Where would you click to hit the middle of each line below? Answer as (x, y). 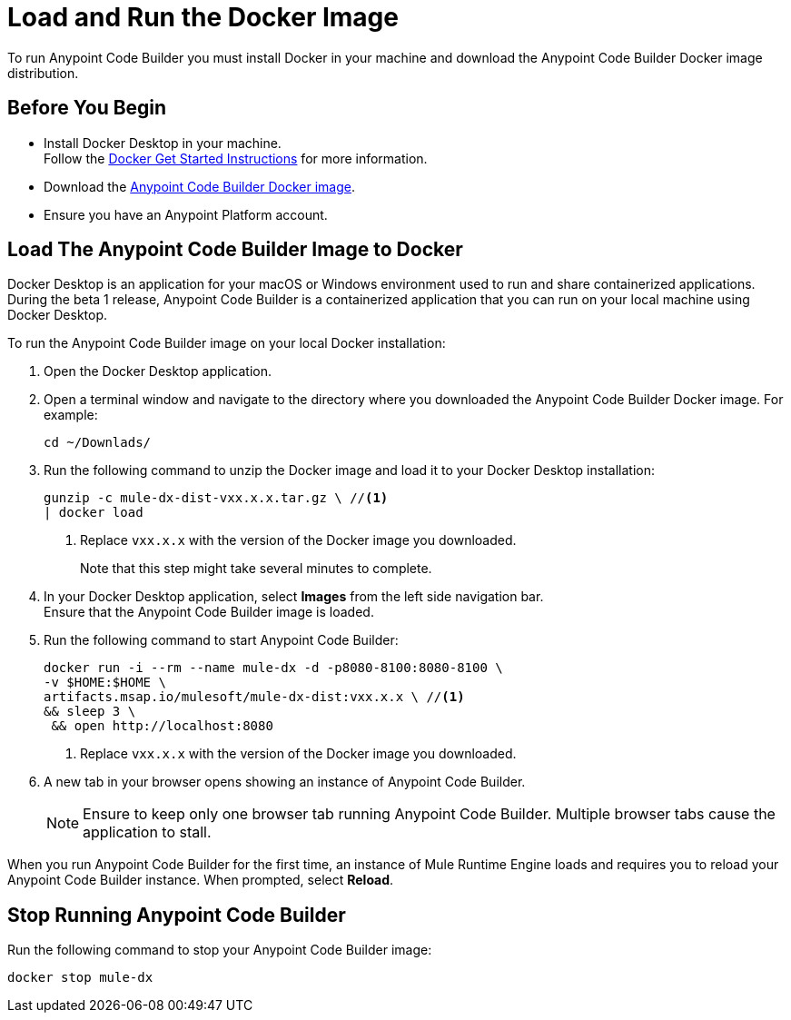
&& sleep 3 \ (90, 712)
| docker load (94, 513)
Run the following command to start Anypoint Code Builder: (221, 640)
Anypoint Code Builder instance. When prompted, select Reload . (201, 880)
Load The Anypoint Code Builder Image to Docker (235, 250)
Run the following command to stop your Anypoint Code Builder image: (220, 950)
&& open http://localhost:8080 (162, 726)
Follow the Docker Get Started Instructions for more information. (236, 158)
